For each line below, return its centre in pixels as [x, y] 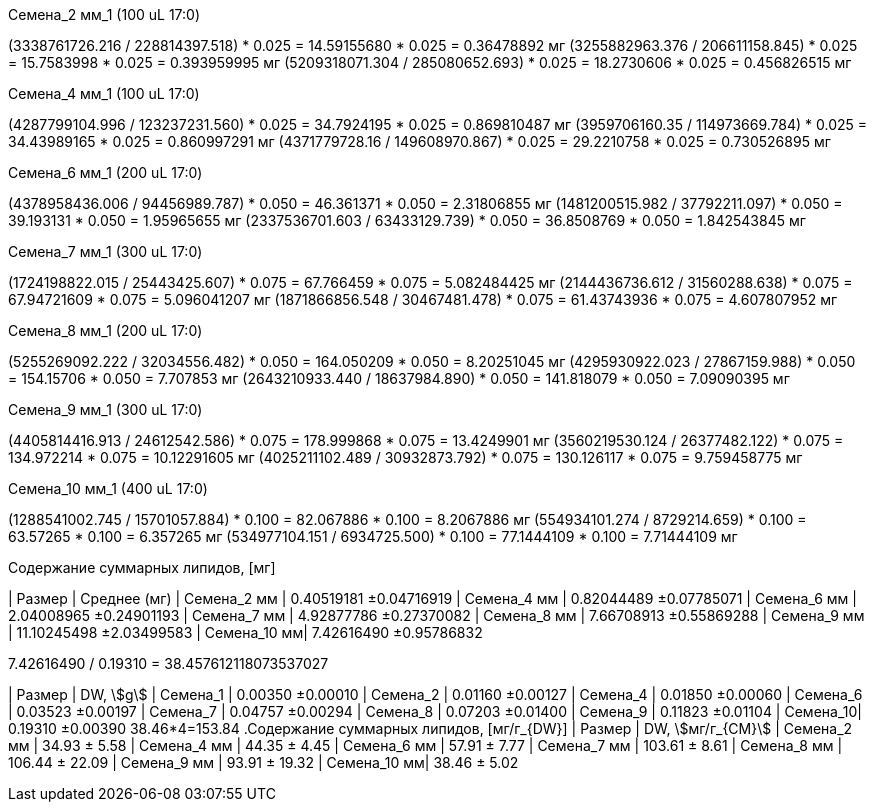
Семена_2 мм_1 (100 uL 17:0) [104, 14]
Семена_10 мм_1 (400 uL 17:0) [108, 488]
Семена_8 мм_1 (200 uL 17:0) [105, 330]
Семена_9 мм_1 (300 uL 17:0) [105, 409]
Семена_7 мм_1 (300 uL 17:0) [105, 251]
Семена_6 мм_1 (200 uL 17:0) [105, 172]
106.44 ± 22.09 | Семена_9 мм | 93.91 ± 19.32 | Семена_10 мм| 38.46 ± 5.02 [263, 762]
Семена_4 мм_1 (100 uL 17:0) [104, 93]
